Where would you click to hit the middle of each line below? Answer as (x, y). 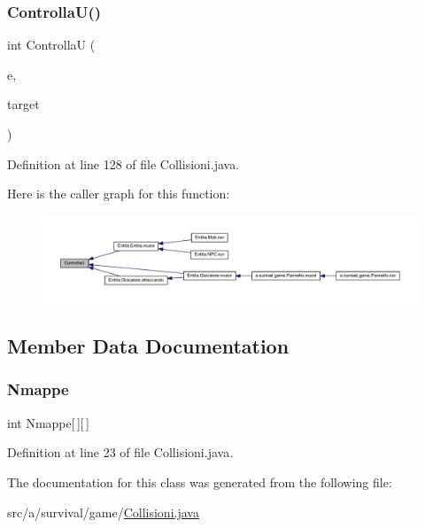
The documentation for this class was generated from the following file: (200, 481)
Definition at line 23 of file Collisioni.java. (120, 452)
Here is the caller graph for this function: (119, 194)
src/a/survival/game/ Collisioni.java (103, 512)
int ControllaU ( (51, 45)
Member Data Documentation (148, 346)
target (23, 104)
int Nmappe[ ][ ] (48, 422)
